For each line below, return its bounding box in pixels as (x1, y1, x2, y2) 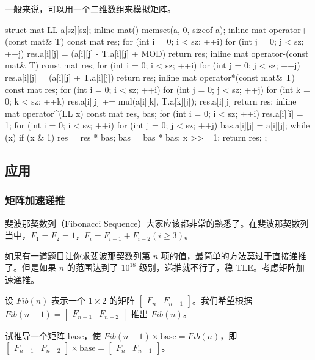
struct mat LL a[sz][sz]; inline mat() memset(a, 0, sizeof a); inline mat (5, 23, 267, 35)
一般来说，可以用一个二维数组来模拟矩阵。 (5, 2, 176, 15)
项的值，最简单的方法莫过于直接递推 (161, 249, 306, 262)
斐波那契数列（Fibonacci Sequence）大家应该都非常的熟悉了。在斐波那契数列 (5, 216, 309, 229)
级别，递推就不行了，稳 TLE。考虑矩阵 (139, 261, 296, 274)
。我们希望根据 (192, 293, 253, 306)
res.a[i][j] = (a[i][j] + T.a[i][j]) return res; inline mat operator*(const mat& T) (5, 70, 295, 83)
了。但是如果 (5, 261, 56, 274)
